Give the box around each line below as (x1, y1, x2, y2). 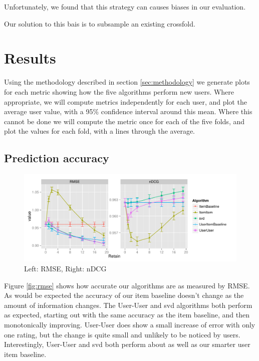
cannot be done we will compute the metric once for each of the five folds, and (4, 116, 245, 126)
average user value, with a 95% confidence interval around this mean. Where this (4, 106, 252, 117)
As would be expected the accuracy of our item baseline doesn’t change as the (4, 290, 244, 300)
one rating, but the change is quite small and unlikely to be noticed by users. (4, 329, 240, 339)
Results (4, 48, 56, 68)
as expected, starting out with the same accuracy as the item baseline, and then (4, 309, 250, 320)
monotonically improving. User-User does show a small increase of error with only (4, 319, 255, 329)
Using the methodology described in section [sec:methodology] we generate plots (4, 77, 250, 87)
